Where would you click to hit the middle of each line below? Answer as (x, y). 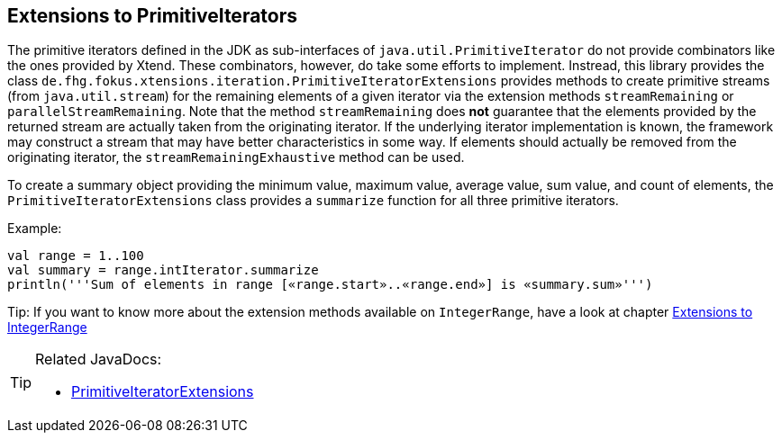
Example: (35, 229)
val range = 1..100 (76, 256)
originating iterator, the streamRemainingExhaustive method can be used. (236, 157)
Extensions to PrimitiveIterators (153, 16)
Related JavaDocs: (99, 359)
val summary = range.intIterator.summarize (163, 270)
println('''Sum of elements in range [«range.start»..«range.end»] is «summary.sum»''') (330, 285)
